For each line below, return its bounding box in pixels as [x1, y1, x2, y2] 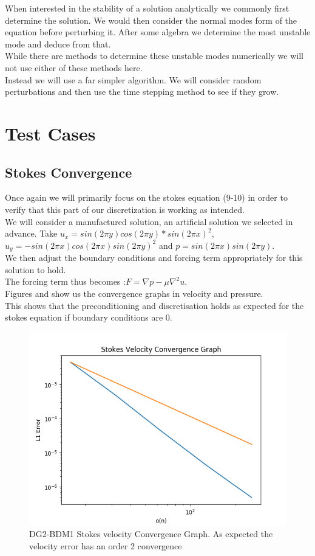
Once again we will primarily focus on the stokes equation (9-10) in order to [5, 191, 288, 204]
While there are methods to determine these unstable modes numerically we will [5, 49, 303, 62]
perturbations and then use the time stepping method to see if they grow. [5, 85, 279, 98]
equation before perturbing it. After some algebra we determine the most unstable [5, 26, 311, 38]
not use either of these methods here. [5, 61, 143, 74]
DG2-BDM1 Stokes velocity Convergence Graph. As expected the [29, 527, 273, 540]
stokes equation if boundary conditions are [5, 311, 163, 324]
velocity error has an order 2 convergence [29, 539, 182, 552]
